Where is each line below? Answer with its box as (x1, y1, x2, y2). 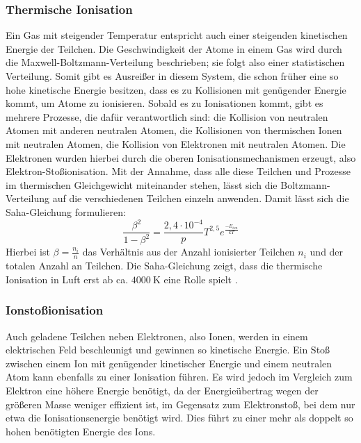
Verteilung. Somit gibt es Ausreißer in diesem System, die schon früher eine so (6, 69, 339, 83)
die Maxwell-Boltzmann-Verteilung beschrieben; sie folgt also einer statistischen (6, 55, 345, 69)
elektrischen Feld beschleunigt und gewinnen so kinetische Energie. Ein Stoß (6, 342, 330, 357)
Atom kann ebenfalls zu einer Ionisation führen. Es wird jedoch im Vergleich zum (6, 369, 353, 384)
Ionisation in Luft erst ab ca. (6, 271, 129, 286)
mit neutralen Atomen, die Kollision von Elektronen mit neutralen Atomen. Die (6, 136, 346, 151)
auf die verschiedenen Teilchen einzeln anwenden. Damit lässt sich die (52, 191, 349, 206)
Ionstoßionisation (6, 301, 104, 319)
